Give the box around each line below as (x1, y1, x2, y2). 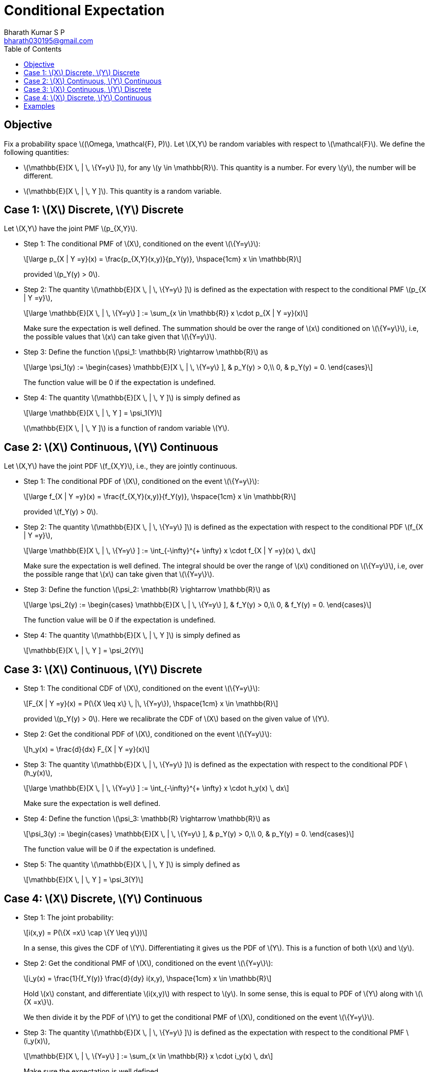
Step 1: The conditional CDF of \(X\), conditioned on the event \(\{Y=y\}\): (24, 684, 260, 693)
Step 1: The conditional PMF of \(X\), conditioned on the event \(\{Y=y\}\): (24, 239, 260, 248)
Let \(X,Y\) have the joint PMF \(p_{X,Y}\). (4, 224, 138, 233)
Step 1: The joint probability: (24, 913, 114, 922)
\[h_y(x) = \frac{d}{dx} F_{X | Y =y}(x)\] (24, 745, 150, 754)
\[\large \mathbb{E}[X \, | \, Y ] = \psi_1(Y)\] (24, 409, 162, 417)
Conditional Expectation (4, 2, 165, 19)
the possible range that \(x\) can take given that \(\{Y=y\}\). (24, 570, 214, 579)
